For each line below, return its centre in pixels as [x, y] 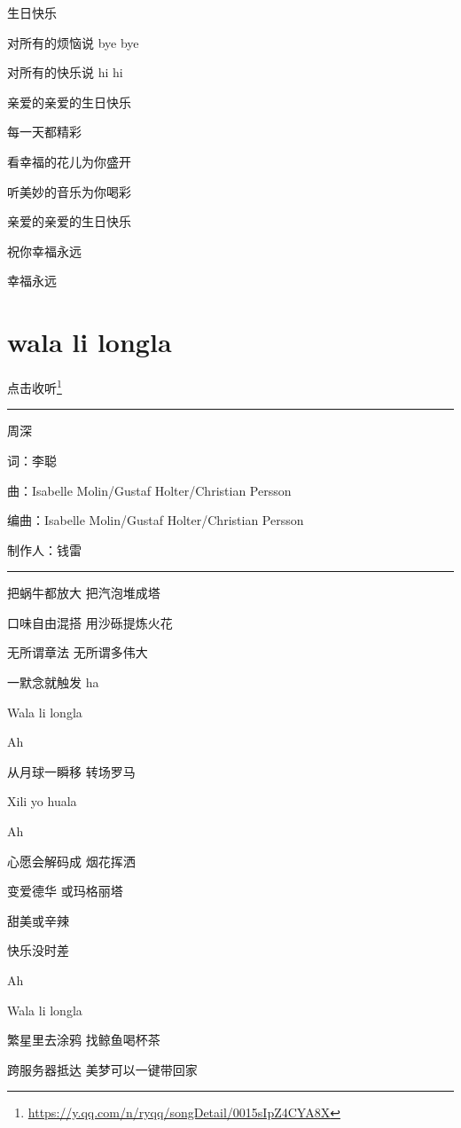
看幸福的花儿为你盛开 [69, 161]
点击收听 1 [35, 386]
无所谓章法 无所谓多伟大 [78, 652]
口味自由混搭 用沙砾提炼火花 [90, 622]
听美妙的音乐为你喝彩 [69, 191]
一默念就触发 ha [53, 682]
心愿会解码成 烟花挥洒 [71, 861]
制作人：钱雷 [44, 549]
